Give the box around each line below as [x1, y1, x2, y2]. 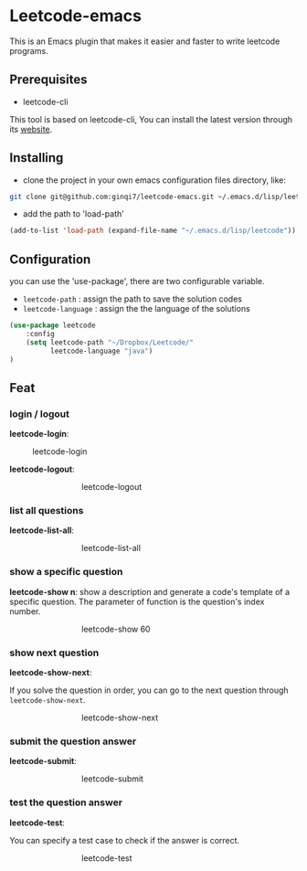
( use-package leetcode [9, 321, 96, 330]
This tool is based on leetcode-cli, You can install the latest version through [9, 113, 293, 124]
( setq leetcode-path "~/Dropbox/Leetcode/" [26, 337, 195, 347]
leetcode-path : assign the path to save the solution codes [22, 293, 242, 304]
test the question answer [9, 796, 123, 809]
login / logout [9, 408, 70, 420]
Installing [9, 150, 64, 165]
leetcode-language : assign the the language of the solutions [22, 303, 251, 314]
